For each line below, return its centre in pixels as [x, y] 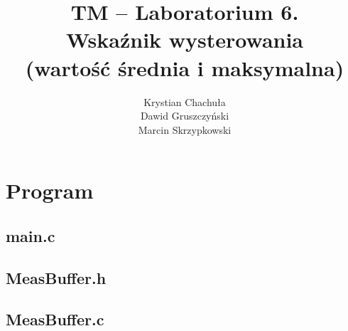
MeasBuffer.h [56, 277]
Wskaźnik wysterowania [185, 40]
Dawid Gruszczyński [185, 116]
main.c [31, 235]
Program [50, 190]
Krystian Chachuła [185, 101]
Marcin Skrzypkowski [185, 129]
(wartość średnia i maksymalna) [185, 67]
